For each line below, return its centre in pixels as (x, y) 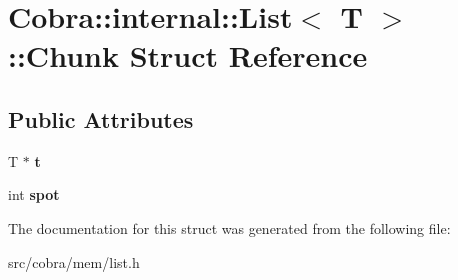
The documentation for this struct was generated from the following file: (229, 227)
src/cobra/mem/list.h (74, 261)
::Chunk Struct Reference (188, 55)
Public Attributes (101, 118)
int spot (34, 194)
